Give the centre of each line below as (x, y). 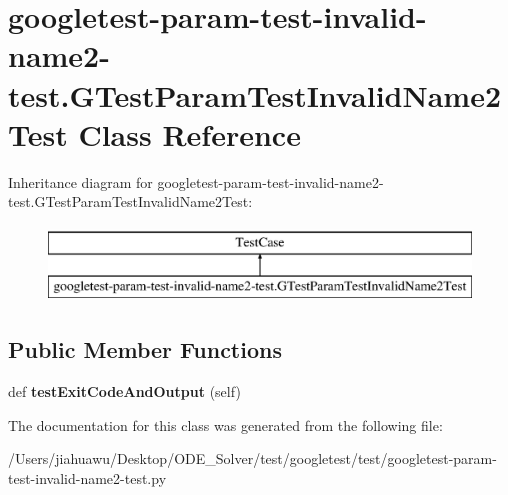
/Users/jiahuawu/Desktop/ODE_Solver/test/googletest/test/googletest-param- (252, 458)
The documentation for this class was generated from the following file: (225, 424)
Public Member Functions (145, 349)
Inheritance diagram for (80, 181)
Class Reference (189, 133)
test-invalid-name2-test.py (87, 478)
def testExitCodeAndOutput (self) (124, 391)
